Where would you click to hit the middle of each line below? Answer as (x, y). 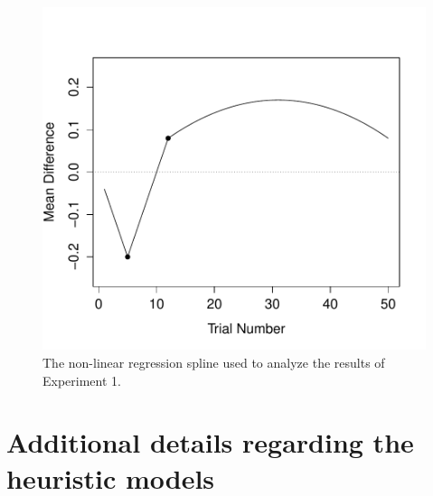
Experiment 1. (82, 380)
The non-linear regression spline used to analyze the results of (214, 362)
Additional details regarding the (210, 442)
